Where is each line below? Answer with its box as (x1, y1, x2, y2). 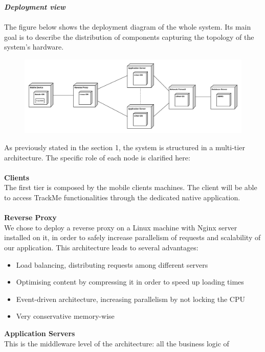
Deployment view (4, 2, 65, 12)
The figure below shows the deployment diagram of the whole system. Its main (4, 21, 251, 32)
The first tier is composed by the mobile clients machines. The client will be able (4, 182, 257, 193)
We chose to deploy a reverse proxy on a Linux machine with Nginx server (4, 222, 237, 232)
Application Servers (4, 327, 75, 338)
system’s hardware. (4, 41, 64, 52)
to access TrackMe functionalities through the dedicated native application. (4, 192, 240, 203)
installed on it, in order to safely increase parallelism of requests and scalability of (4, 232, 261, 243)
